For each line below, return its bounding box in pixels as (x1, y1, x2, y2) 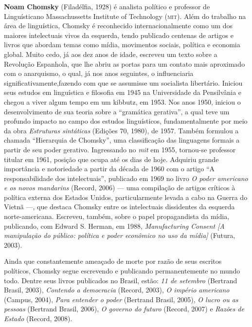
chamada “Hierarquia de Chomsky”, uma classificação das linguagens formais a (4, 135, 240, 145)
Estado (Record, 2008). (4, 313, 72, 323)
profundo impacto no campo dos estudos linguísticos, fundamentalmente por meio (4, 116, 248, 126)
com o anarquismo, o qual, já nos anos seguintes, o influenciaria (4, 68, 194, 78)
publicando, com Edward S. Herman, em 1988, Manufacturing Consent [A (4, 220, 225, 231)
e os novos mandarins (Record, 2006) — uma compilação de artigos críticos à (4, 182, 235, 193)
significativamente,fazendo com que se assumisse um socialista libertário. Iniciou (4, 77, 243, 88)
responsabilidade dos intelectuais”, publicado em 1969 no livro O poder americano (4, 173, 248, 183)
